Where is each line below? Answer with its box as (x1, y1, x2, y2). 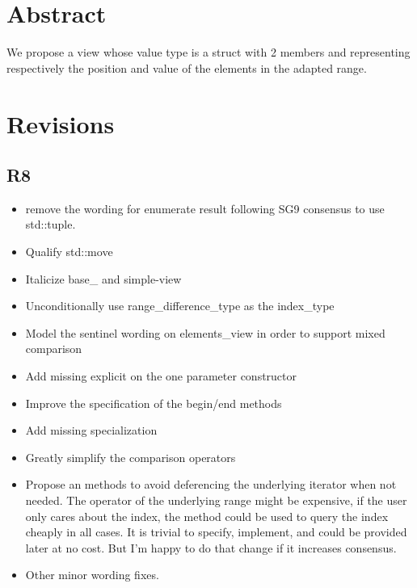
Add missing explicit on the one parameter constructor (25, 367, 297, 384)
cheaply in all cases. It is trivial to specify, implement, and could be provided (25, 523, 407, 540)
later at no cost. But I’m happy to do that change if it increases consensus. (25, 539, 397, 556)
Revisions (6, 107, 115, 140)
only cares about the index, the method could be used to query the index (25, 507, 389, 524)
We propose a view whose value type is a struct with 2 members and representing (6, 44, 411, 61)
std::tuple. (25, 216, 76, 233)
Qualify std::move (25, 243, 113, 260)
